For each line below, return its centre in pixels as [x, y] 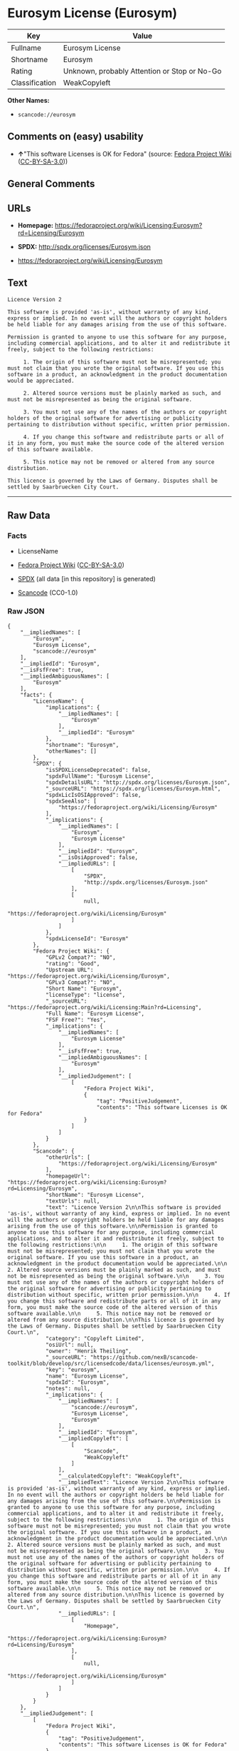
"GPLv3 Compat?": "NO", [80, 982]
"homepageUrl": [68, 1176]
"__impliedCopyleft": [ [94, 1438]
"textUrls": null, [73, 1201]
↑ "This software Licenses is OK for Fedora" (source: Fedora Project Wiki [124, 154]
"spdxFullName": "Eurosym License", [100, 776]
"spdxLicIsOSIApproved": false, [93, 795]
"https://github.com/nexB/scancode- [144, 1357]
